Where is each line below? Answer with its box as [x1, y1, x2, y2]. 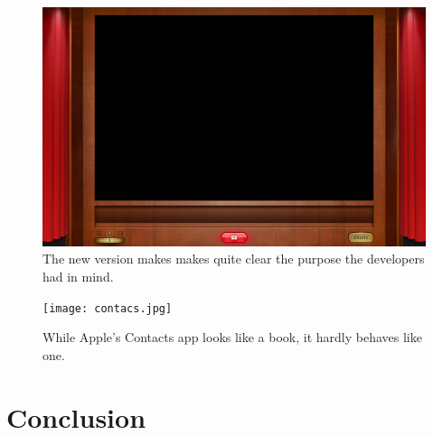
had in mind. [42, 267, 114, 286]
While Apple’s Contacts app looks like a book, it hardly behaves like [42, 328, 422, 347]
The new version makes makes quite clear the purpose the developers [42, 249, 425, 268]
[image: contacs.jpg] [42, 301, 173, 315]
